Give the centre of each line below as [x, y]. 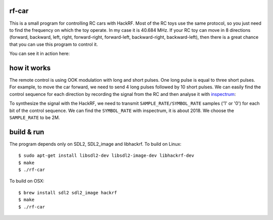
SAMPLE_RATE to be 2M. [35, 117]
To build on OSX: [27, 181]
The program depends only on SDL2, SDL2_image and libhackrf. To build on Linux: [95, 144]
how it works [30, 68]
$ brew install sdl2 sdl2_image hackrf [68, 192]
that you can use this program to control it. [54, 44]
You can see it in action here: [40, 53]
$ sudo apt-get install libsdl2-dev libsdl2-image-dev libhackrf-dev [106, 156]
